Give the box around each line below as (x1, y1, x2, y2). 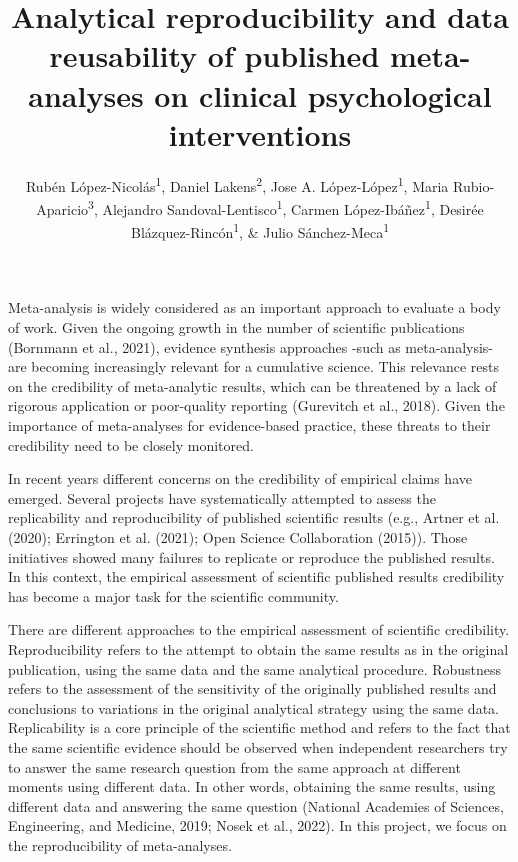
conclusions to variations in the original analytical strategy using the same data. (8, 697, 499, 718)
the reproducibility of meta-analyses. (8, 834, 232, 855)
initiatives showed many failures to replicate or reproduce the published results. (8, 546, 495, 567)
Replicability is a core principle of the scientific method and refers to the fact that (8, 717, 511, 738)
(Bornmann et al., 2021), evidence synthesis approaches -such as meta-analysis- (8, 336, 494, 357)
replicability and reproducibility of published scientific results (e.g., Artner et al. (8, 507, 500, 528)
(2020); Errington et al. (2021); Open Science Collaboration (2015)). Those (8, 526, 468, 547)
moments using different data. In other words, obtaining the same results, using (8, 776, 496, 797)
